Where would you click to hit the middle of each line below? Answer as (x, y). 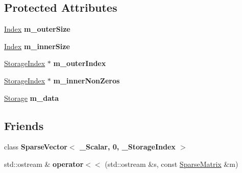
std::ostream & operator (44, 164)
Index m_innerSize (37, 46)
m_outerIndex (80, 63)
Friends (24, 125)
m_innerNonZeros (87, 80)
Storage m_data (32, 98)
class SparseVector (36, 147)
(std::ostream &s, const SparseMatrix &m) (172, 164)
